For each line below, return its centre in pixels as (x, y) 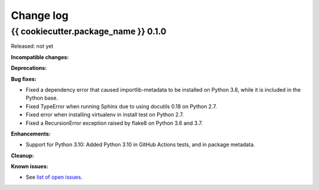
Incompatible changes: (40, 57)
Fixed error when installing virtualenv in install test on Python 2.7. (105, 115)
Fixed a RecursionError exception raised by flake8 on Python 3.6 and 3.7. (114, 123)
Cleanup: (22, 155)
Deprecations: (29, 68)
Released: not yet (32, 46)
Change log (40, 15)
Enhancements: (31, 134)
